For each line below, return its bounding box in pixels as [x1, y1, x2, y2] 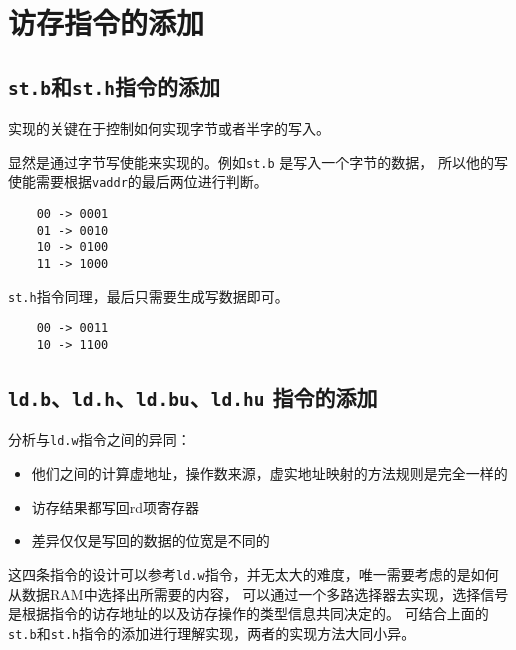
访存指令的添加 [8, 2, 205, 43]
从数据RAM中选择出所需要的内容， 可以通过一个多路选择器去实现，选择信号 [8, 583, 509, 604]
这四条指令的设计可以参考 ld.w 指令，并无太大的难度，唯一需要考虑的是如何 [8, 563, 499, 584]
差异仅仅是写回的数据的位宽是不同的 [31, 530, 270, 551]
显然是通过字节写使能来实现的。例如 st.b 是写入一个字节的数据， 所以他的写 [8, 151, 508, 172]
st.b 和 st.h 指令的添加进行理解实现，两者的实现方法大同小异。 [8, 622, 416, 643]
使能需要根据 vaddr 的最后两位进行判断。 [8, 171, 268, 192]
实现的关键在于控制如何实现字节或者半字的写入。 [8, 118, 330, 139]
